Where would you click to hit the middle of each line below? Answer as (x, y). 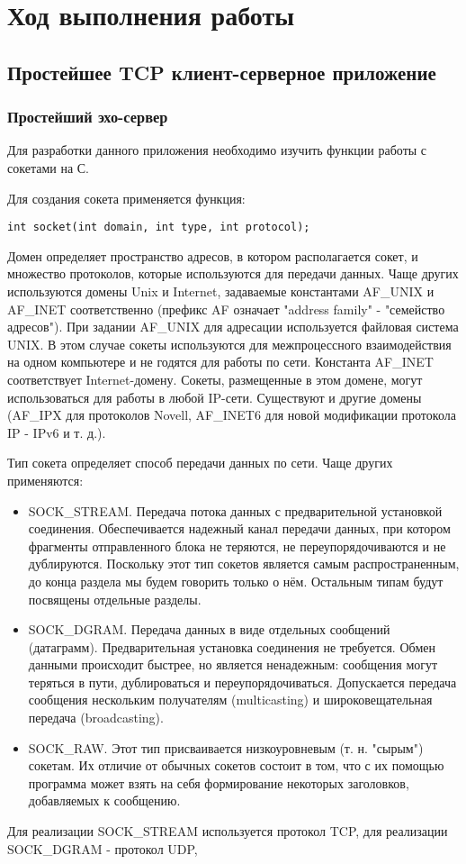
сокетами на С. (48, 167)
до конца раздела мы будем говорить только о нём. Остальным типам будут (236, 581)
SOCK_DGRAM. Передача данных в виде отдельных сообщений (209, 629)
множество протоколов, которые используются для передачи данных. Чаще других (233, 273)
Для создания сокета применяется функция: (126, 198)
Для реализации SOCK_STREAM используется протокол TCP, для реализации (228, 831)
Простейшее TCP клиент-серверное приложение (222, 72)
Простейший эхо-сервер (88, 117)
